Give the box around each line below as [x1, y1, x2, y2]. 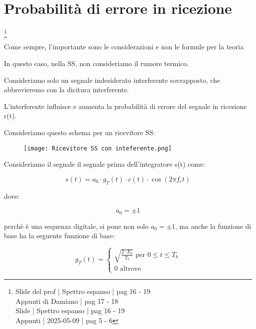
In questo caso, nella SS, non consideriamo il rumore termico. [4, 58, 189, 69]
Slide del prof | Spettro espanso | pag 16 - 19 [15, 286, 151, 296]
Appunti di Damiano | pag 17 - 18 [15, 295, 119, 306]
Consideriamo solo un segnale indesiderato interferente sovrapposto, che [4, 74, 220, 85]
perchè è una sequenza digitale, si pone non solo [4, 220, 149, 231]
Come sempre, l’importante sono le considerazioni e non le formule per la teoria [4, 41, 244, 52]
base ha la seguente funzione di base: [4, 230, 115, 241]
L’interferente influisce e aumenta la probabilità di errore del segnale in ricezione [4, 101, 247, 111]
